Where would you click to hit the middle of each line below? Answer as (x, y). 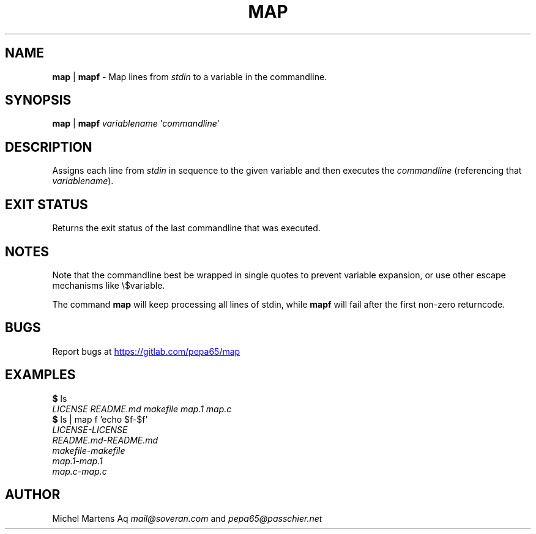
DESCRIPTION (49, 147)
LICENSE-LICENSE (90, 429)
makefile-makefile (89, 450)
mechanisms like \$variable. (109, 285)
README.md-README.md (105, 440)
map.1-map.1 (77, 461)
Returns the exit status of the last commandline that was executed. (186, 228)
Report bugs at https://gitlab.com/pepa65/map (146, 351)
